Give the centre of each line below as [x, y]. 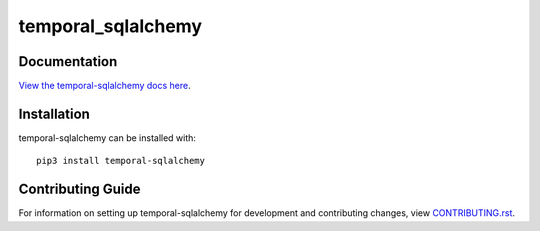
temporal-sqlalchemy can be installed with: [107, 137]
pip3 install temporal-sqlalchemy [120, 161]
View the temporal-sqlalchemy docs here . [104, 86]
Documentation [68, 61]
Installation [54, 113]
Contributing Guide [79, 189]
